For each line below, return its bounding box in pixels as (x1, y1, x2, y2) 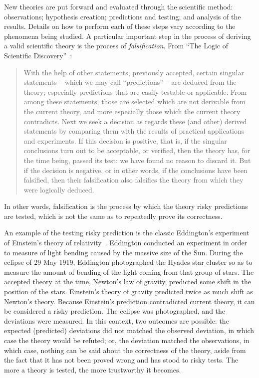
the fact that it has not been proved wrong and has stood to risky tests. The (4, 355, 239, 365)
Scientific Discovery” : (4, 50, 72, 60)
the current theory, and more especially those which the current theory (23, 106, 241, 116)
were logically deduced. (23, 184, 94, 194)
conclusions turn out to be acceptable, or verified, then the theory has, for (23, 145, 251, 156)
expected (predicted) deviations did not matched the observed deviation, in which (4, 325, 255, 336)
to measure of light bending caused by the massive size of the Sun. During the (4, 247, 243, 257)
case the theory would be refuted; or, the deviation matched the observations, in (4, 335, 250, 345)
